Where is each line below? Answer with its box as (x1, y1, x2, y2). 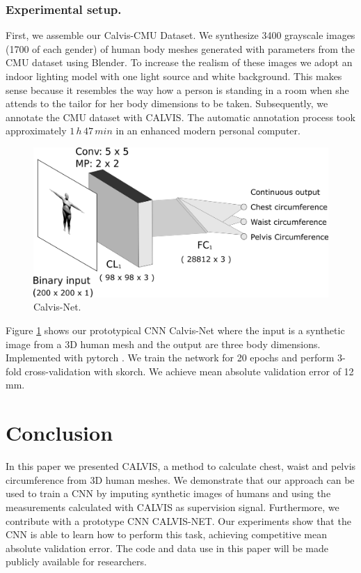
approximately (6, 123, 67, 138)
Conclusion (6, 418, 113, 447)
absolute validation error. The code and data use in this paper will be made (6, 540, 328, 555)
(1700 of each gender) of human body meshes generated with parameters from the (6, 41, 355, 56)
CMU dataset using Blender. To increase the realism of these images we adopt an (6, 55, 353, 70)
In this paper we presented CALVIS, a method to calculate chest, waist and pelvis (6, 459, 356, 473)
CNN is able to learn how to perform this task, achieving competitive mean (6, 527, 327, 542)
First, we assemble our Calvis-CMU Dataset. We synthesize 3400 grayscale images (6, 28, 355, 42)
